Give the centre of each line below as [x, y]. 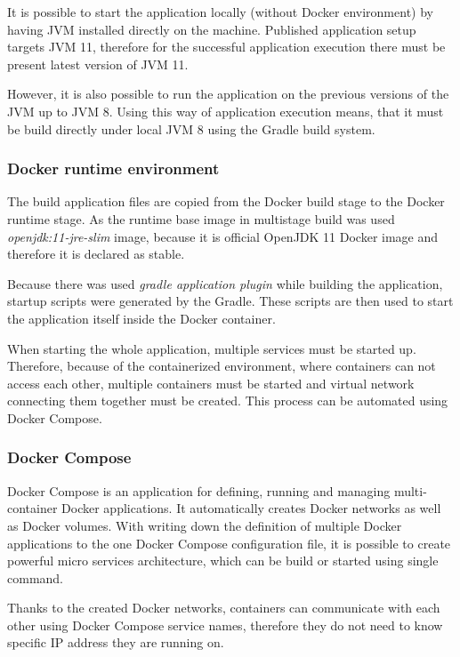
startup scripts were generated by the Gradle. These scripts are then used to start [230, 301]
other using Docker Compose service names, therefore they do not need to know [225, 625]
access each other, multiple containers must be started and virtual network [211, 383]
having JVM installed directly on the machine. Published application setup [212, 29]
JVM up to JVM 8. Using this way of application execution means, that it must [226, 111]
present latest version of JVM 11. [98, 64]
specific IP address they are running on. [116, 642]
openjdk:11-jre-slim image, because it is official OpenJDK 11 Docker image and [223, 236]
